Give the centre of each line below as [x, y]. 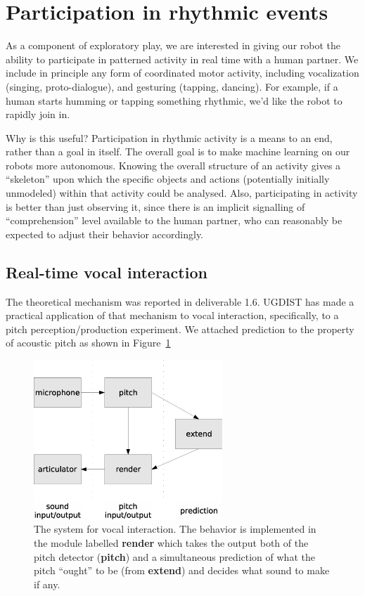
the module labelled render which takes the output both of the [171, 542]
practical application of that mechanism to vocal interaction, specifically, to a [172, 315]
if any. [47, 584]
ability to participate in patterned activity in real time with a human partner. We [182, 59]
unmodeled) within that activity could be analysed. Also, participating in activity [182, 193]
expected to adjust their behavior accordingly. [105, 234]
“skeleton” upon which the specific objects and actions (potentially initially [168, 179]
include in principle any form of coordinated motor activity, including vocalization [182, 73]
